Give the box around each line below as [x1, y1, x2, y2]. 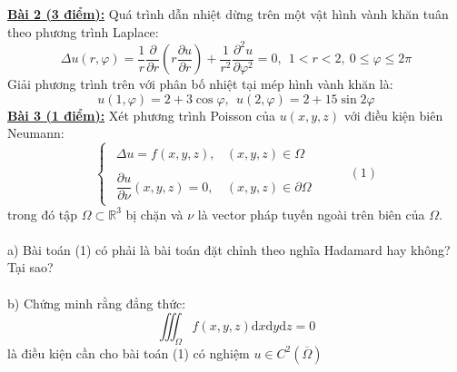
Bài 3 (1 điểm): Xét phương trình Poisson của [7, 105, 275, 124]
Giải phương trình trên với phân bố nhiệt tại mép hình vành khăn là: [7, 74, 393, 93]
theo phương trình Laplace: [7, 22, 159, 41]
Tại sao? [7, 258, 54, 277]
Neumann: [7, 123, 65, 142]
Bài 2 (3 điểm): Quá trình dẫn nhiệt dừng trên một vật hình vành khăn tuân [7, 5, 449, 23]
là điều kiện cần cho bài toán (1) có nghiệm [7, 343, 250, 362]
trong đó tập [7, 204, 78, 223]
